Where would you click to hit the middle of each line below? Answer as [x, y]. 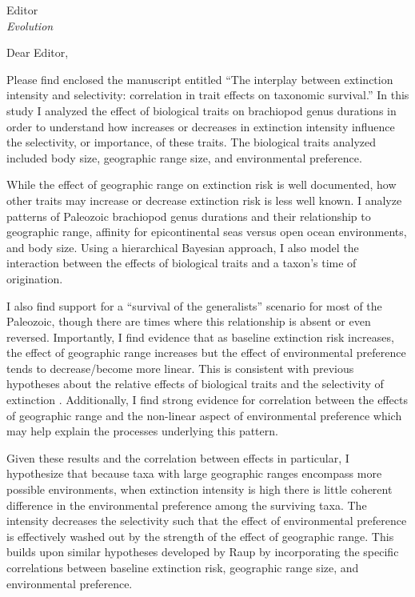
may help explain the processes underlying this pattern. [142, 431]
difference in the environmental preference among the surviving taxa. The [187, 505]
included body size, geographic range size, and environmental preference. [184, 157]
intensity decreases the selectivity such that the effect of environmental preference [207, 521]
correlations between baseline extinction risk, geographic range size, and [183, 567]
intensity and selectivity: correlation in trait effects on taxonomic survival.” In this [208, 95]
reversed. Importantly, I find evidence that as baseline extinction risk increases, [200, 337]
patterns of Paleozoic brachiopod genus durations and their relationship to [189, 216]
